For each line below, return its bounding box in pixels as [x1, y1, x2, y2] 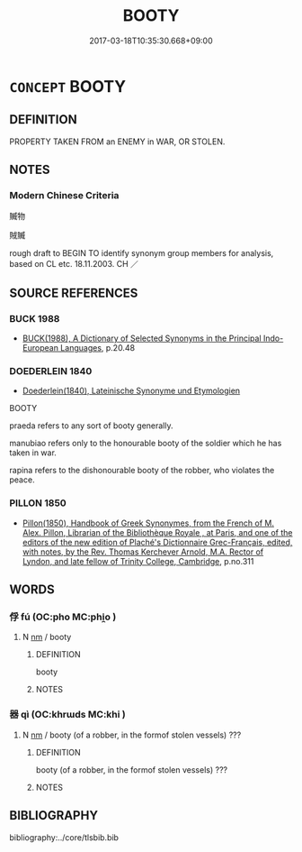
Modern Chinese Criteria [9, 189, 120, 202]
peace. [9, 474, 35, 485]
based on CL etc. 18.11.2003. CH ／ [9, 259, 139, 270]
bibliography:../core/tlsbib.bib [9, 831, 120, 843]
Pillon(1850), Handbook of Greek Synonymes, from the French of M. [22, 518, 275, 528]
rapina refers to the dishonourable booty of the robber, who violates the [9, 465, 275, 476]
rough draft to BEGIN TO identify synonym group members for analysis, [9, 248, 274, 259]
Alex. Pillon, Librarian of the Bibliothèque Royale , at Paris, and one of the [22, 527, 294, 537]
